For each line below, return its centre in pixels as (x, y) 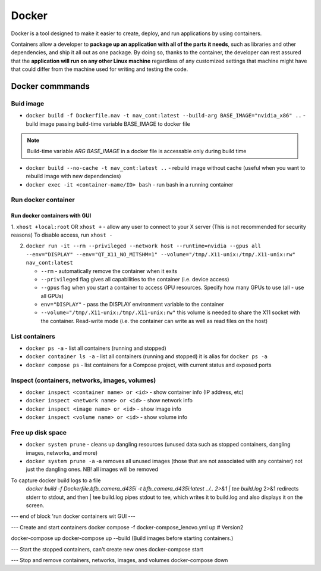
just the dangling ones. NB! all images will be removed (92, 469)
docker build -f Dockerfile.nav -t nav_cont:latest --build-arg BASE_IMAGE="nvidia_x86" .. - (166, 116)
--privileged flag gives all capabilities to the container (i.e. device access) (135, 279)
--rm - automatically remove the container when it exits (109, 271)
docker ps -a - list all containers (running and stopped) (96, 348)
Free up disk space (39, 432)
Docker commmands (51, 86)
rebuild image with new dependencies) (73, 176)
